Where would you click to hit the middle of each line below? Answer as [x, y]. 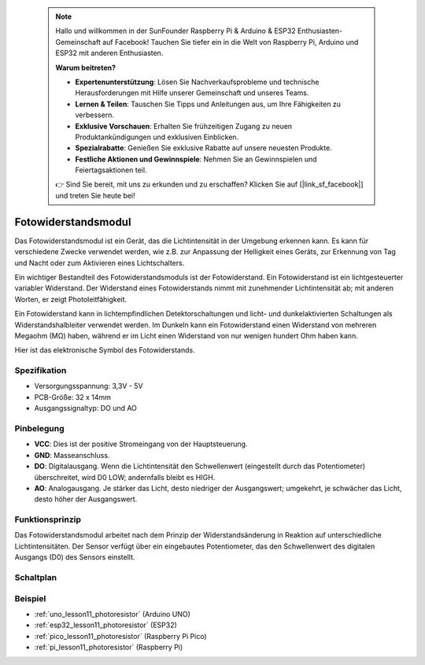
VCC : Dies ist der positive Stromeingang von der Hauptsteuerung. [141, 444]
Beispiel [30, 598]
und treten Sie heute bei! [95, 195]
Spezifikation [41, 371]
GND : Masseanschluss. [72, 455]
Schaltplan [36, 577]
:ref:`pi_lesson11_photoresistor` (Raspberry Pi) [109, 647]
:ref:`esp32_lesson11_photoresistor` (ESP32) [105, 625]
